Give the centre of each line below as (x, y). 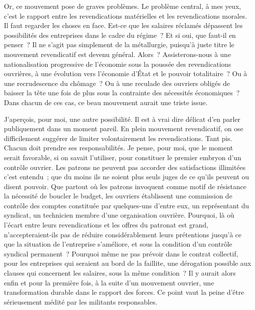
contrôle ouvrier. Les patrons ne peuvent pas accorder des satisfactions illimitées (125, 167)
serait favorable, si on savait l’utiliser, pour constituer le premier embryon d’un (123, 157)
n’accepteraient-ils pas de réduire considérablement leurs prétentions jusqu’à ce (123, 234)
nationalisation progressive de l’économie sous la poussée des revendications (118, 64)
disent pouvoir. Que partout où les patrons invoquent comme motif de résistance (125, 186)
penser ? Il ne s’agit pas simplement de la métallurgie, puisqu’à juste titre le (119, 44)
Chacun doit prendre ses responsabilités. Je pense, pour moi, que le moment (119, 148)
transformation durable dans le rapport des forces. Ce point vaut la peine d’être (124, 292)
